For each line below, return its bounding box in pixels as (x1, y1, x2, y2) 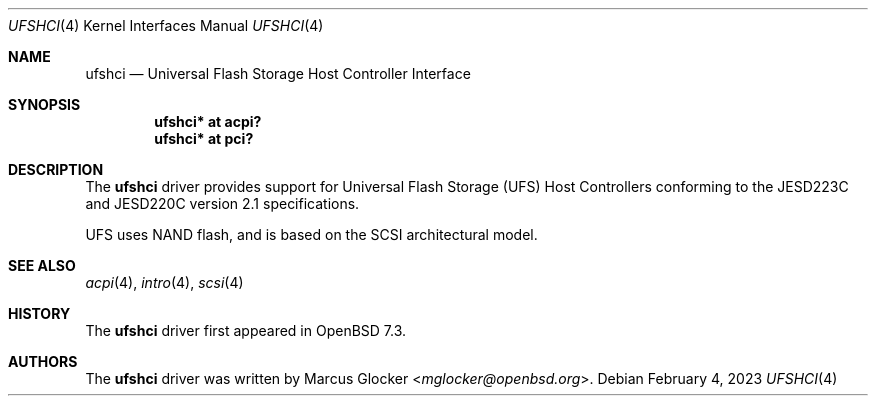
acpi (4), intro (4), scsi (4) (85, 274, 244, 291)
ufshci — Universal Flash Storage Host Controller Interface (85, 65, 471, 82)
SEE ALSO (8, 257, 76, 274)
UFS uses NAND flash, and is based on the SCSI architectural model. (85, 226, 538, 243)
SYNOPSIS (8, 96, 81, 113)
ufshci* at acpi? (154, 113, 262, 130)
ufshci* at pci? (154, 130, 254, 147)
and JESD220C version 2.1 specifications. (85, 195, 360, 212)
